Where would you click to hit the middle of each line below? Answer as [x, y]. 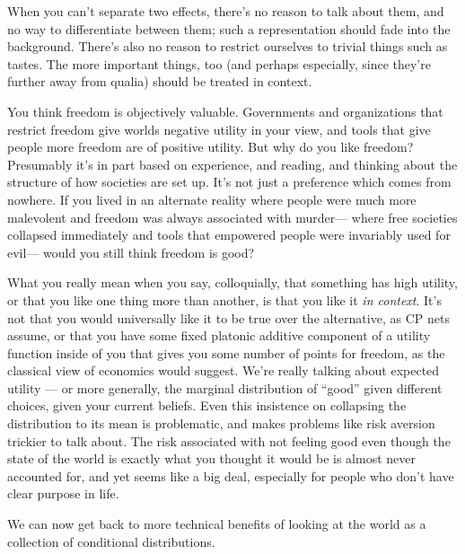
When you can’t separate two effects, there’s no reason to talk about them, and [226, 11]
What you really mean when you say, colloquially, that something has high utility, [232, 282]
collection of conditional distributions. [111, 541]
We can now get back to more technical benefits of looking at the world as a [217, 524]
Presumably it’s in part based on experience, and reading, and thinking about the [232, 164]
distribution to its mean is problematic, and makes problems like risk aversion [221, 423]
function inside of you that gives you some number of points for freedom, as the [226, 352]
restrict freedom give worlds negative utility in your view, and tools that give [219, 129]
